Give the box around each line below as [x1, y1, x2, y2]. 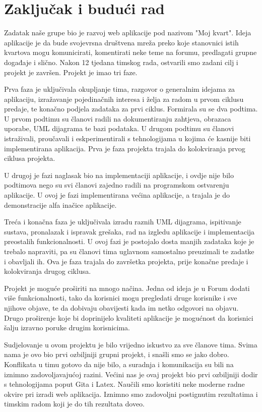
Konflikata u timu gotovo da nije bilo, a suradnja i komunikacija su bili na [4, 359, 234, 369]
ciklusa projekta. [4, 153, 55, 163]
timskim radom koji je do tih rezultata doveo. [4, 398, 145, 409]
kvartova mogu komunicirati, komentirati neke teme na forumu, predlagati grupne [4, 47, 257, 57]
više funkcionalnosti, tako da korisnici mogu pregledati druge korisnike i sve [4, 292, 237, 303]
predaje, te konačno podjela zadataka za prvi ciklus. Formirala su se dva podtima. [4, 103, 258, 114]
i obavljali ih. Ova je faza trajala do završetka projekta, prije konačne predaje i [4, 256, 248, 266]
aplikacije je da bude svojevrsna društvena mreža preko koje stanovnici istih [4, 37, 239, 47]
